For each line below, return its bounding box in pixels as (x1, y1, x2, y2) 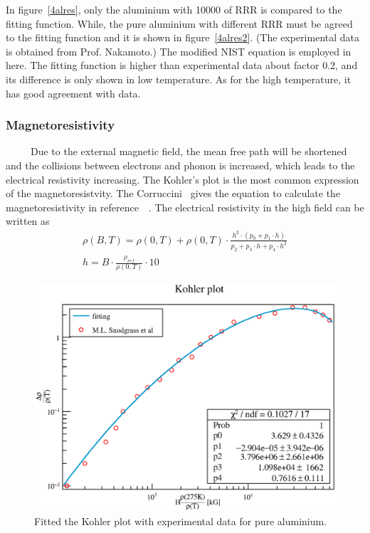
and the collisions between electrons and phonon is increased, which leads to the (6, 157, 355, 172)
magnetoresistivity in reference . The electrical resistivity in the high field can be (6, 199, 364, 214)
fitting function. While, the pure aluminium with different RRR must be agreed (6, 16, 353, 31)
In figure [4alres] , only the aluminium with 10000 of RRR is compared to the (6, 2, 342, 16)
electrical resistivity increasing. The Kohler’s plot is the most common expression (6, 171, 359, 186)
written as (6, 213, 50, 228)
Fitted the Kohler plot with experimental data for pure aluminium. (34, 514, 327, 529)
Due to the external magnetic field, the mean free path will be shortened (30, 144, 347, 159)
